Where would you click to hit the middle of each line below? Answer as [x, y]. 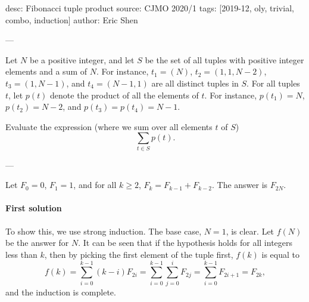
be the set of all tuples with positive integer [224, 59]
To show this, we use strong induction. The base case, [104, 231]
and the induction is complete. [61, 292]
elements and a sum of [46, 71]
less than [21, 254]
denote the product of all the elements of [124, 95]
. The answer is [240, 185]
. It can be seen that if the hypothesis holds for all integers [185, 243]
